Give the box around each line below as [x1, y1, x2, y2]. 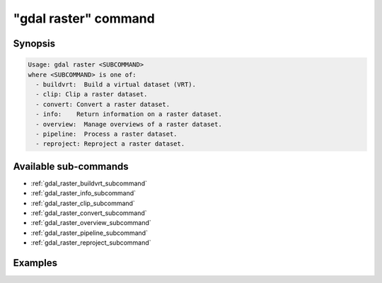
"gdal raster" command [13, 11, 155, 26]
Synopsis [13, 37, 56, 50]
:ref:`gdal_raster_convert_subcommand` [30, 209, 148, 217]
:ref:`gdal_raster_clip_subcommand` [30, 199, 136, 207]
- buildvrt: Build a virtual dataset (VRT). [35, 80, 196, 88]
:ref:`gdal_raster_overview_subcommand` [30, 219, 151, 227]
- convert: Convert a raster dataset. [35, 100, 170, 108]
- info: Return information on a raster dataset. [35, 110, 222, 118]
